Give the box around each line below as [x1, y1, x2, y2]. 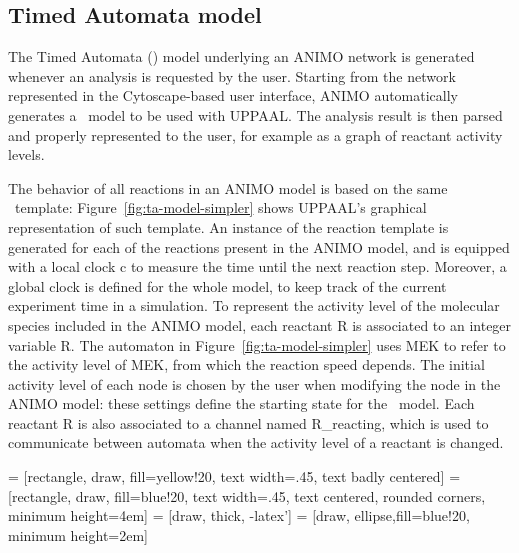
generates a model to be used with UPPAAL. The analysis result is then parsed [8, 104, 503, 125]
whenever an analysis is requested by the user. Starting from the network [8, 65, 456, 86]
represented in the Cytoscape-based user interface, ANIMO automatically [8, 85, 459, 106]
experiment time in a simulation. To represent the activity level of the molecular [8, 295, 500, 316]
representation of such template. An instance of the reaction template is [8, 216, 449, 237]
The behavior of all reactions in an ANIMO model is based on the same [8, 177, 448, 198]
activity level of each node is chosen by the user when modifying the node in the [8, 373, 501, 394]
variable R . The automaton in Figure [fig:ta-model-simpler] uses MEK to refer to [8, 334, 506, 355]
